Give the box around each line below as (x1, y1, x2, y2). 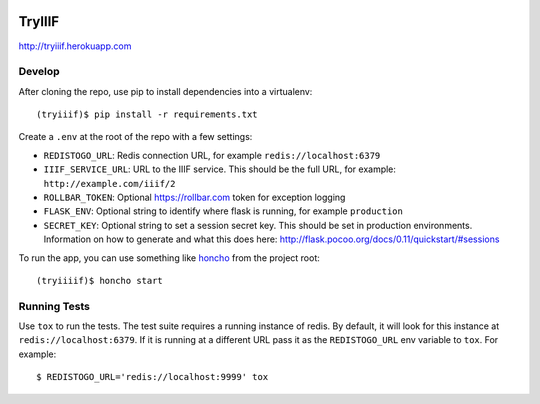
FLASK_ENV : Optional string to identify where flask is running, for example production (43, 205, 404, 217)
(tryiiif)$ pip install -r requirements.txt (36, 109, 259, 120)
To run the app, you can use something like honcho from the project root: (18, 251, 320, 264)
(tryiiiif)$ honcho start (36, 275, 164, 286)
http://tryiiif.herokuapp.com (18, 40, 132, 52)
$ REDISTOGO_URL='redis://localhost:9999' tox (36, 371, 269, 383)
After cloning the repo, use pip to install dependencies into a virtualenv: (18, 85, 313, 97)
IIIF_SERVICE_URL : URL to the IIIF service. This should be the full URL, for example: (43, 163, 397, 175)
